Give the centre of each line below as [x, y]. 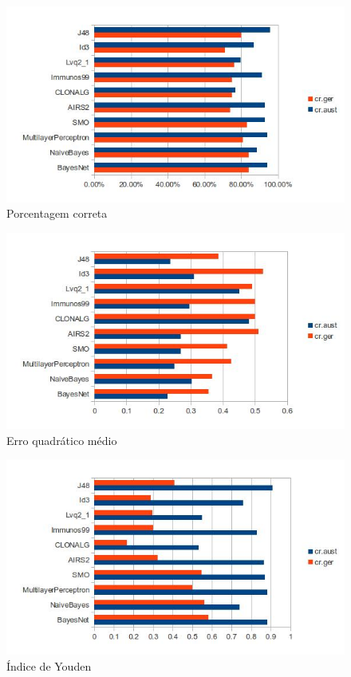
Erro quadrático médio [62, 440]
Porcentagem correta [57, 213]
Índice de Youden [49, 666]
